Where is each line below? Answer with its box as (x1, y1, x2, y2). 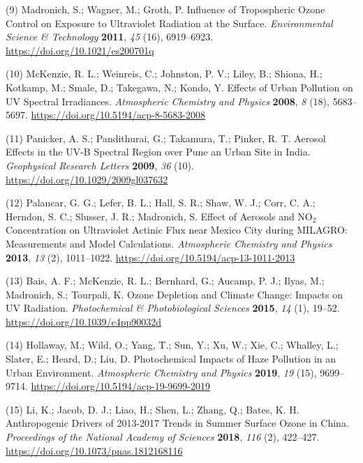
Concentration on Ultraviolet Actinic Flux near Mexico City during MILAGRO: (6, 222, 348, 237)
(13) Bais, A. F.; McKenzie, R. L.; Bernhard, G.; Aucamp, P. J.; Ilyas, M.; (6, 273, 325, 288)
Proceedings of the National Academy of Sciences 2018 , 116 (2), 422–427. (6, 430, 320, 444)
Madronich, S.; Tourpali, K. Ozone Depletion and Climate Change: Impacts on (6, 287, 343, 301)
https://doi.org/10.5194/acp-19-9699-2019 (31, 379, 210, 393)
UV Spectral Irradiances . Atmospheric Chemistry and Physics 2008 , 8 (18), (6, 93, 329, 108)
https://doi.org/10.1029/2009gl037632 (6, 172, 168, 186)
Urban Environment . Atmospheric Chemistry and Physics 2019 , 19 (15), (6, 365, 317, 379)
